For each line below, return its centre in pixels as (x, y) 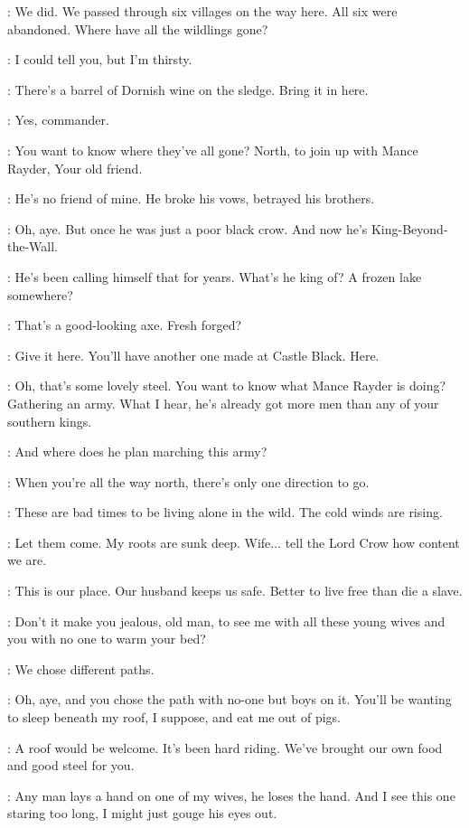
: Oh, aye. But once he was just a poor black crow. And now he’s (188, 228)
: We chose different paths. (81, 668)
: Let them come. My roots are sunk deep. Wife (139, 542)
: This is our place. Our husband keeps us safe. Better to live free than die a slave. (235, 591)
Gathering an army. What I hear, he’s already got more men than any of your (223, 403)
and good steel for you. (71, 765)
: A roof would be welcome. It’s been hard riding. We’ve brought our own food (225, 747)
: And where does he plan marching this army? (137, 452)
